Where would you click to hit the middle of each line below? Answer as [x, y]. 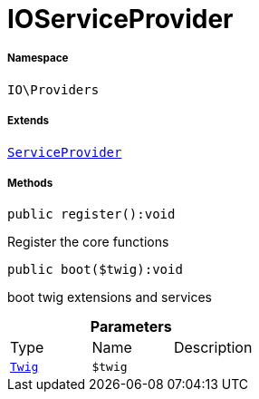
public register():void [91, 214]
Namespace [38, 58]
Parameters [131, 327]
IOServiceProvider [120, 19]
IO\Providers [53, 89]
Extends [29, 121]
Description [213, 348]
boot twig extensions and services [110, 297]
